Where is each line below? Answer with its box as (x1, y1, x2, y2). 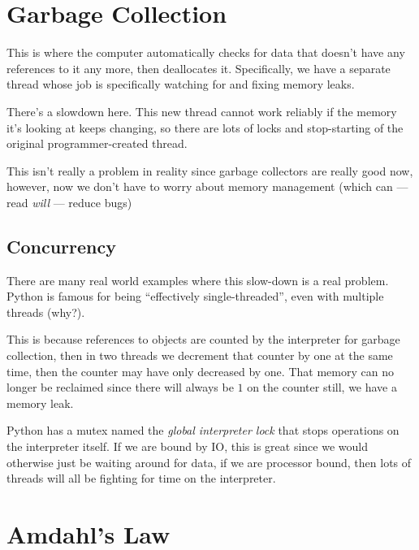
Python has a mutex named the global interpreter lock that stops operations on (6, 422, 400, 439)
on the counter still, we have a (247, 379, 397, 396)
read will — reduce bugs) (6, 193, 132, 210)
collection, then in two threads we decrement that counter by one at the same (6, 347, 393, 364)
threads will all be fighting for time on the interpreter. (6, 470, 276, 487)
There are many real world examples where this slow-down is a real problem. (6, 271, 389, 288)
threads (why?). (6, 303, 85, 320)
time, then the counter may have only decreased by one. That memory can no (6, 362, 394, 379)
